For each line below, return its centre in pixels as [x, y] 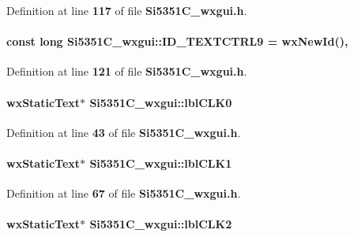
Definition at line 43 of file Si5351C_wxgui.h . [124, 132]
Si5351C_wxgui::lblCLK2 [161, 224]
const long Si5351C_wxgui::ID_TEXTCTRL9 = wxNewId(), [177, 41]
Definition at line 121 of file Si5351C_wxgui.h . [127, 71]
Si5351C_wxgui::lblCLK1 [161, 163]
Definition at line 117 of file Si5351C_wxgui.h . [127, 10]
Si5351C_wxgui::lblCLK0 [161, 102]
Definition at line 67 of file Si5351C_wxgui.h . [124, 193]
